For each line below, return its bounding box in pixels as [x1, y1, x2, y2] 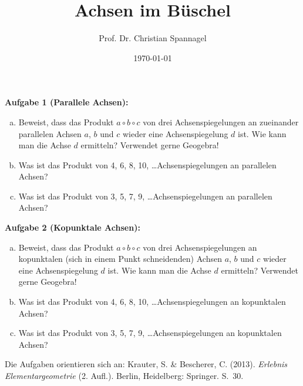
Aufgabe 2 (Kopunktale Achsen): [5, 221, 140, 234]
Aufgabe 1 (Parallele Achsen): [5, 96, 129, 108]
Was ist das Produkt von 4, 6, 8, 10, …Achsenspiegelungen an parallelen [18, 158, 277, 171]
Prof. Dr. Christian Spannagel [99, 32, 207, 44]
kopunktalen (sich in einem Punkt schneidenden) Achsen [18, 252, 222, 265]
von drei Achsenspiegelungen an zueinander [143, 115, 299, 128]
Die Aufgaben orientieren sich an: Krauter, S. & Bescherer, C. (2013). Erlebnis [5, 358, 288, 370]
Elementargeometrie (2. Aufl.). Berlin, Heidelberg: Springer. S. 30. [5, 370, 244, 381]
